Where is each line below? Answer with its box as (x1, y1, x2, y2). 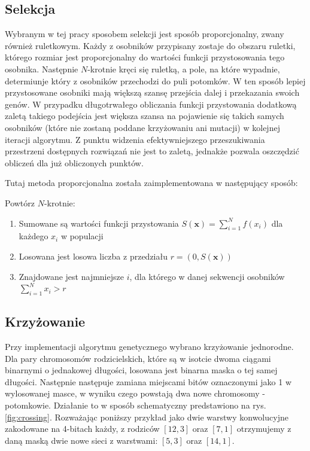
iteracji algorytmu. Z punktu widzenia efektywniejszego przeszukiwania (5, 133, 265, 145)
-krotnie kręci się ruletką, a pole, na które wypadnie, (87, 62, 280, 75)
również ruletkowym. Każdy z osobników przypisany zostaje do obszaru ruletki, (5, 39, 296, 51)
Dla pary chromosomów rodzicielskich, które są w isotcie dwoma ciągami (5, 352, 271, 364)
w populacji (60, 230, 104, 242)
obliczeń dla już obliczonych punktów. (5, 156, 144, 169)
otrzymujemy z (236, 422, 291, 435)
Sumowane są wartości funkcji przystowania (19, 217, 179, 229)
